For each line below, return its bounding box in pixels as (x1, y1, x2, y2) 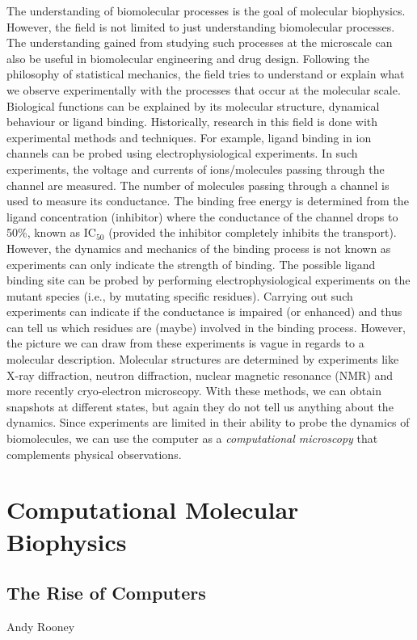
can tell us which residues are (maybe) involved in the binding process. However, (6, 318, 406, 335)
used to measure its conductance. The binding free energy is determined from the (6, 192, 409, 209)
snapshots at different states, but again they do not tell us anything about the (6, 398, 394, 415)
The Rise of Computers (6, 580, 206, 605)
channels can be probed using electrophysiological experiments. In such (6, 145, 358, 162)
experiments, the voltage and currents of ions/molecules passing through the (6, 160, 385, 177)
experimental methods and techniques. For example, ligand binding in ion (6, 128, 372, 145)
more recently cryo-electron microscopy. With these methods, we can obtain (6, 382, 381, 399)
